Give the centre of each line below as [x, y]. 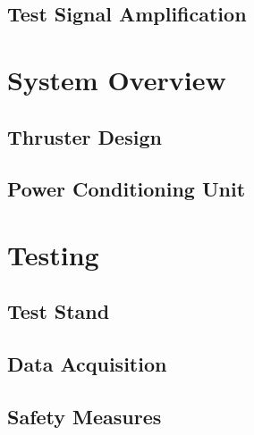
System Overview [117, 79]
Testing [53, 254]
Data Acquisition [87, 364]
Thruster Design [85, 136]
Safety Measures [85, 417]
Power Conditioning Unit [127, 189]
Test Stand [59, 311]
